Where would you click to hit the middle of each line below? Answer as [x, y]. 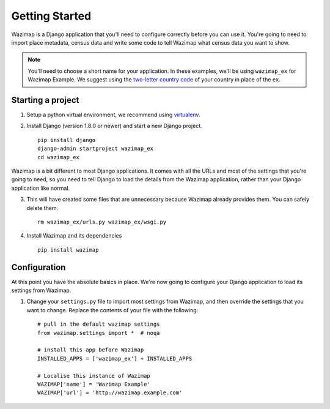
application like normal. [41, 188]
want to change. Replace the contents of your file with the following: [112, 310]
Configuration [38, 267]
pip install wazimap [68, 250]
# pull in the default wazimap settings [99, 324]
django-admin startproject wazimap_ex [96, 149]
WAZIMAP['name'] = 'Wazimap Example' [94, 384]
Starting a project [45, 100]
